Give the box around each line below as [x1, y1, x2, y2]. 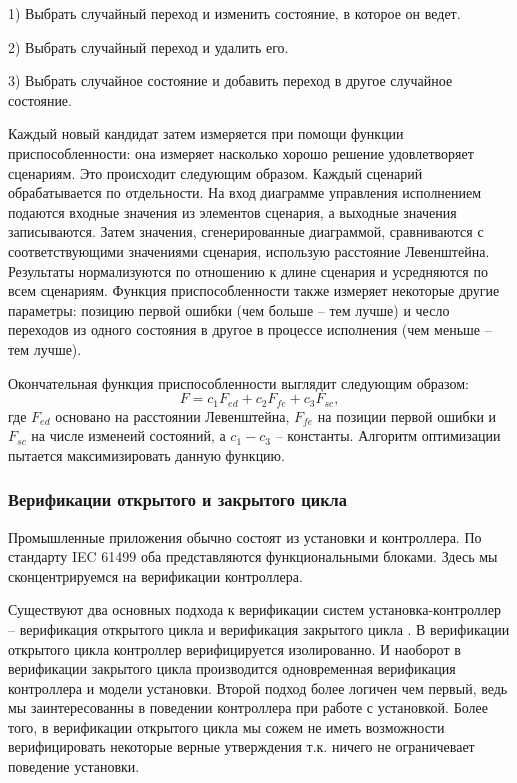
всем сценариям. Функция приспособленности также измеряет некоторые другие [8, 280, 500, 301]
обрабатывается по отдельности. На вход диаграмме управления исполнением [8, 182, 482, 203]
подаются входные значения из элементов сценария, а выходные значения [8, 201, 457, 222]
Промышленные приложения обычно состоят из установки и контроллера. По [8, 526, 482, 547]
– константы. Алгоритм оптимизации [275, 425, 501, 446]
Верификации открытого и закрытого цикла [8, 487, 347, 512]
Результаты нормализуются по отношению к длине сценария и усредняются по [8, 260, 488, 281]
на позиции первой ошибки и [317, 405, 497, 426]
